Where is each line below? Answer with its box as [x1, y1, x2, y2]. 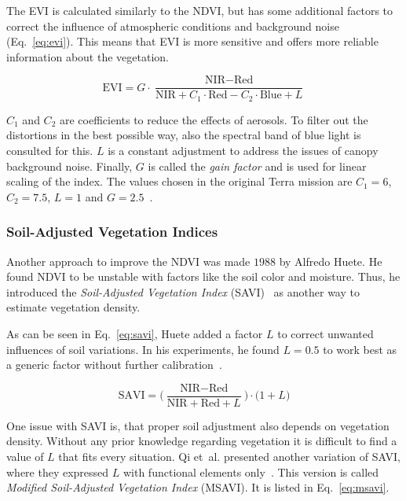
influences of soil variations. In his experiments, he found [6, 341, 280, 357]
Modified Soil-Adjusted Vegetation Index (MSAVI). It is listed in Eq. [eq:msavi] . [6, 479, 390, 495]
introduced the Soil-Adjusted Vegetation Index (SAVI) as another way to [6, 283, 360, 300]
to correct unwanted [277, 326, 374, 342]
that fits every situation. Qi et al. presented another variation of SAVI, [58, 448, 401, 465]
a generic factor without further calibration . [6, 356, 222, 373]
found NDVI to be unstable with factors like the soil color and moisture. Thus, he [6, 268, 401, 285]
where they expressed [6, 463, 109, 480]
